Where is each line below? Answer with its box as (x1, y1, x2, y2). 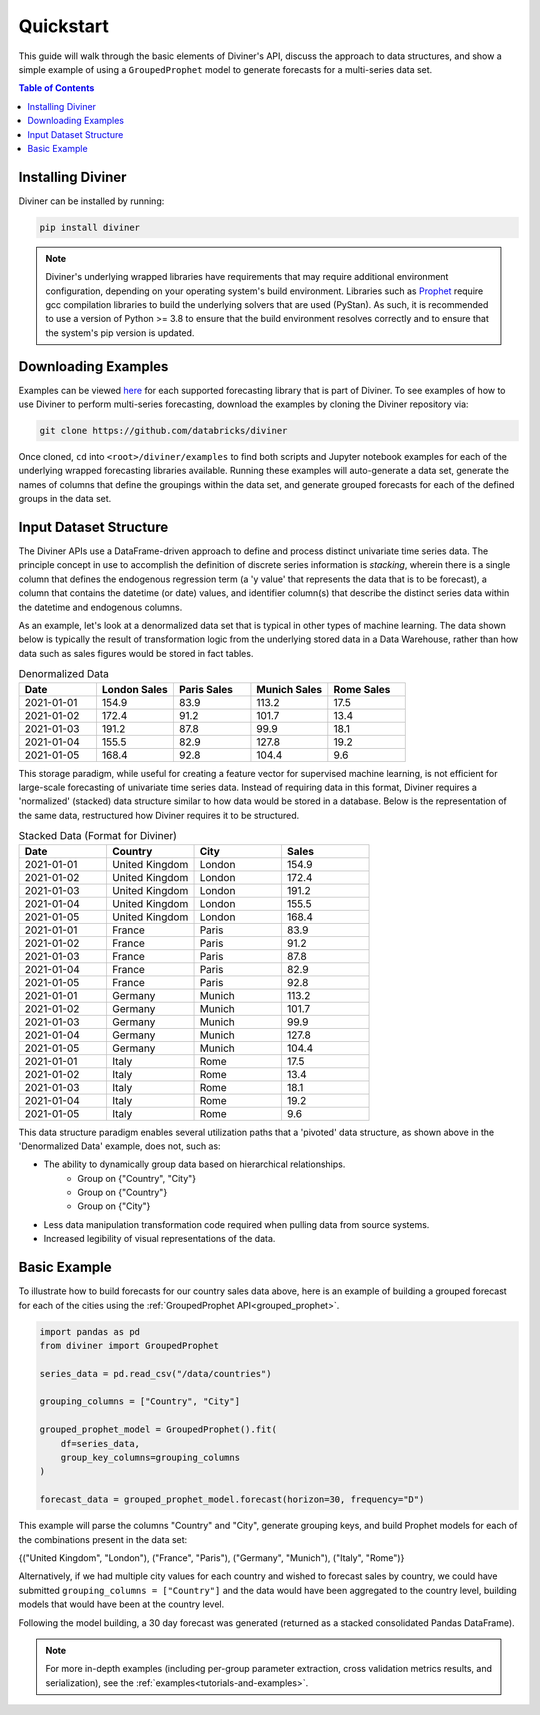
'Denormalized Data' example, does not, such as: (18, 1140, 221, 1152)
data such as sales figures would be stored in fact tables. (18, 647, 254, 659)
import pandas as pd (39, 1326, 140, 1337)
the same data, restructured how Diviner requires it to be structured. (18, 809, 300, 821)
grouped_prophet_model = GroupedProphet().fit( (39, 1424, 277, 1435)
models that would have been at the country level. (18, 1598, 225, 1610)
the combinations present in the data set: (18, 1533, 188, 1545)
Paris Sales (178, 682, 234, 696)
